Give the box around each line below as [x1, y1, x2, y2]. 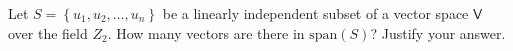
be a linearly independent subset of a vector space [162, 3, 469, 23]
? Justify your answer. [370, 22, 506, 43]
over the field [8, 22, 88, 43]
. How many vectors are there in [107, 22, 305, 43]
